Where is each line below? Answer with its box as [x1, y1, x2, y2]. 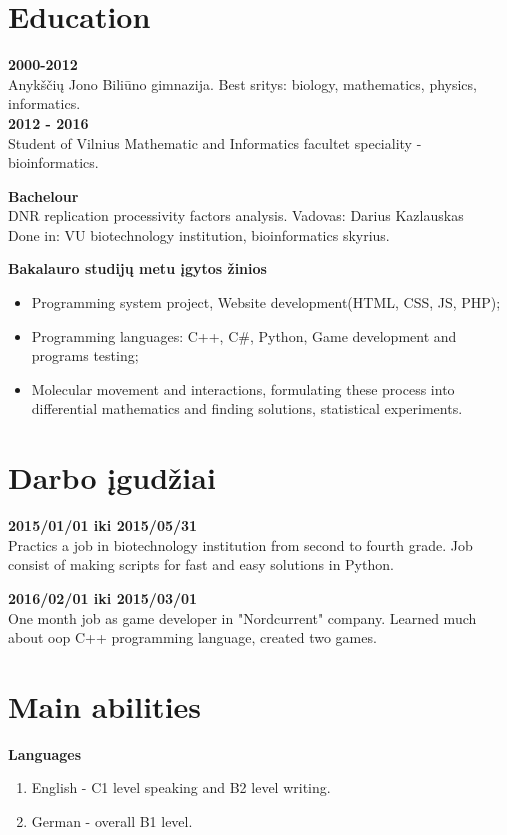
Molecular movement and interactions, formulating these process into [31, 378, 455, 399]
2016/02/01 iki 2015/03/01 [8, 587, 198, 608]
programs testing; [31, 345, 139, 366]
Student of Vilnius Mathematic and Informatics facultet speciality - [8, 132, 422, 153]
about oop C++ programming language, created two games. [8, 627, 377, 648]
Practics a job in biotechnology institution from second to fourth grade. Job [8, 534, 473, 555]
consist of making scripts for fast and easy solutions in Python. [8, 554, 394, 575]
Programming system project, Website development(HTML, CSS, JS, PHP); [31, 292, 501, 313]
